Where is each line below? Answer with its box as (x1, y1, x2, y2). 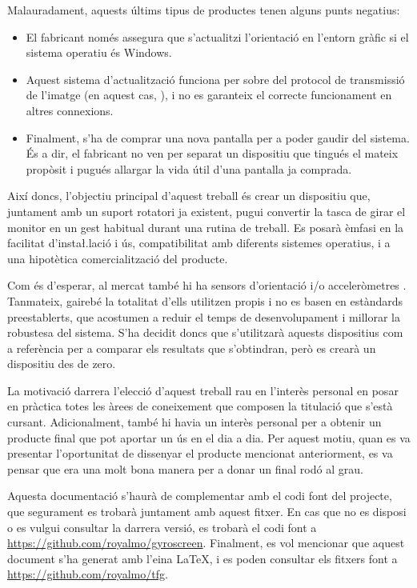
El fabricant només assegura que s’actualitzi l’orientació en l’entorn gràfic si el (26, 28, 409, 45)
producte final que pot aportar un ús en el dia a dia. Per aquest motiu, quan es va (7, 429, 411, 446)
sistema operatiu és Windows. (26, 44, 172, 61)
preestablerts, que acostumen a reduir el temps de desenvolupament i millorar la (7, 308, 400, 325)
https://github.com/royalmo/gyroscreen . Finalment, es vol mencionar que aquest (7, 534, 405, 551)
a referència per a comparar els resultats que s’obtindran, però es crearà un (7, 339, 376, 356)
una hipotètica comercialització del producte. (7, 250, 228, 266)
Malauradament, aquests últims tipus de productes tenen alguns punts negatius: (7, 2, 400, 18)
